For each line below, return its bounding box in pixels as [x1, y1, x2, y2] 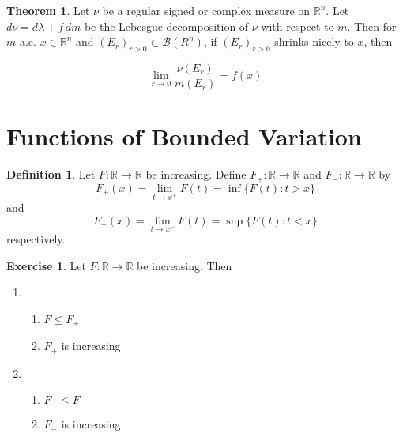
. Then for [347, 17, 397, 34]
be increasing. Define [145, 166, 247, 183]
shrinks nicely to [274, 33, 354, 50]
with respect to [261, 17, 334, 34]
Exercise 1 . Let [6, 257, 86, 273]
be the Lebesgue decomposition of [84, 17, 249, 34]
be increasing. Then [137, 257, 232, 273]
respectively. [6, 231, 66, 247]
